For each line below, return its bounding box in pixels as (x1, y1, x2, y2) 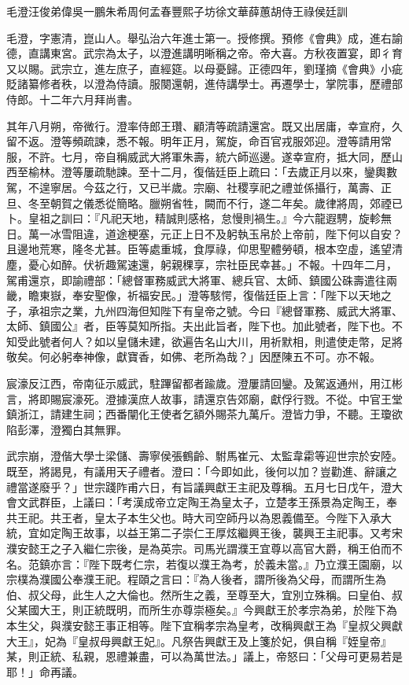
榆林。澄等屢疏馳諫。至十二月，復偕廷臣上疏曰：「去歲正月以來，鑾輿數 (28, 164, 397, 180)
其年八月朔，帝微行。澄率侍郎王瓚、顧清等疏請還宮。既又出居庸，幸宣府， (6, 117, 392, 134)
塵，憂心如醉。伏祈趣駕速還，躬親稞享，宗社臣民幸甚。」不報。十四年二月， (6, 256, 397, 272)
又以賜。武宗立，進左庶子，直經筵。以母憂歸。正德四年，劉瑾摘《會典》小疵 (6, 60, 403, 76)
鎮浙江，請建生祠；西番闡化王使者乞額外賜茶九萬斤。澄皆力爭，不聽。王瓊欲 (6, 406, 403, 422)
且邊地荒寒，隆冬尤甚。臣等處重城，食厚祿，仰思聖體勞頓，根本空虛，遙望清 (6, 241, 403, 257)
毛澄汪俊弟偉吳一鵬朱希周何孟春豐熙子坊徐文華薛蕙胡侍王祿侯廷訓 (6, 3, 348, 19)
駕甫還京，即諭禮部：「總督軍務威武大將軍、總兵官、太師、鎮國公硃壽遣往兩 (6, 271, 397, 288)
